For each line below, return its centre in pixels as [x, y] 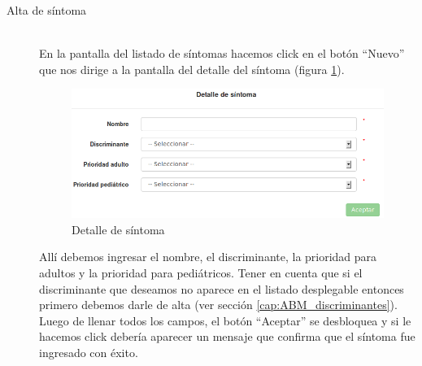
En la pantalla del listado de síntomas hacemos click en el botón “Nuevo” [222, 53]
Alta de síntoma [47, 10]
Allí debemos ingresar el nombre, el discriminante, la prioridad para [208, 257]
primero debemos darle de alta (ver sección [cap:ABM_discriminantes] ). [218, 305]
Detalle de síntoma [118, 229]
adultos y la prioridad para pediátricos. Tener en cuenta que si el [201, 273]
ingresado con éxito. [89, 352]
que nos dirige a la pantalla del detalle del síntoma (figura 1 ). [192, 69]
